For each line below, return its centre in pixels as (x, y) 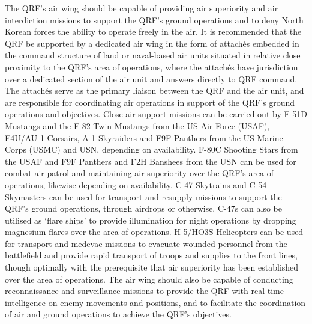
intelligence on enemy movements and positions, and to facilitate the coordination (155, 302)
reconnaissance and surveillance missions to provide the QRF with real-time (144, 291)
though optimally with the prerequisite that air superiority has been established (152, 267)
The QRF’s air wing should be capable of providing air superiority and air (142, 8)
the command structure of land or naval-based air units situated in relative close (153, 55)
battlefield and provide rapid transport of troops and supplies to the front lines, (151, 255)
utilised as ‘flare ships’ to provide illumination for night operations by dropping (151, 220)
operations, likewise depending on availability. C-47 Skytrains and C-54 (136, 184)
